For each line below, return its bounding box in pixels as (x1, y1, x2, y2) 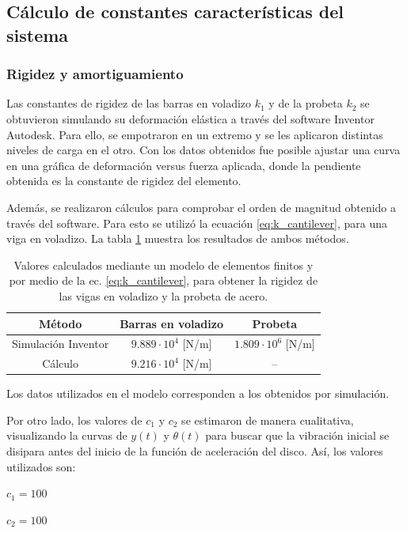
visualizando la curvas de (6, 427, 127, 444)
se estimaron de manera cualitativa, (181, 411, 354, 428)
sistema (6, 22, 69, 47)
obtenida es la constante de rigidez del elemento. (6, 172, 242, 189)
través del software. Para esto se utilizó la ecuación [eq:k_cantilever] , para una (6, 214, 387, 231)
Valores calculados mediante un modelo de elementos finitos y (13, 256, 314, 273)
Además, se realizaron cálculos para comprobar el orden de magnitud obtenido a (6, 198, 397, 215)
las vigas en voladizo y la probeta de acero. (59, 287, 268, 304)
